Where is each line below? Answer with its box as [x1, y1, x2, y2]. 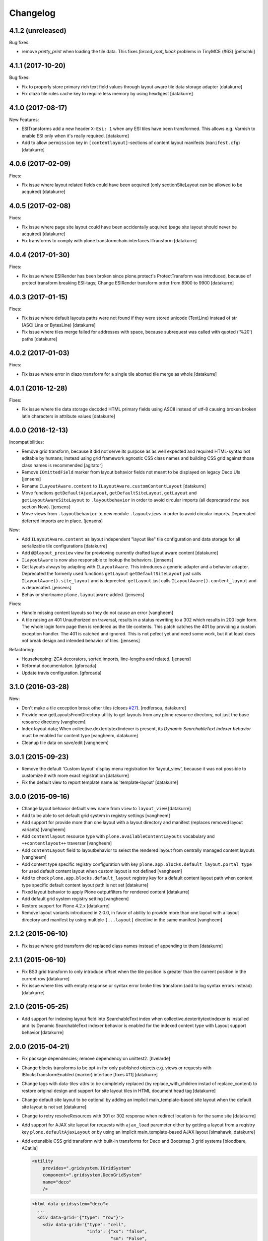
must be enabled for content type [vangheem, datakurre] [21, 733, 138, 739]
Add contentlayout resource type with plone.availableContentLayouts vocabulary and [21, 833, 215, 839]
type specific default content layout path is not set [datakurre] [21, 882, 149, 888]
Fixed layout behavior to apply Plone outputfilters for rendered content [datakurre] [21, 889, 190, 895]
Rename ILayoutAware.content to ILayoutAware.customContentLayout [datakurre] [21, 483, 206, 489]
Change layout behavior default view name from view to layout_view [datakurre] [21, 806, 191, 812]
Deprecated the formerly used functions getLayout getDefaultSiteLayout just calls [21, 571, 201, 577]
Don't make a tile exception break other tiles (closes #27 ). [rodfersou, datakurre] [21, 705, 186, 711]
